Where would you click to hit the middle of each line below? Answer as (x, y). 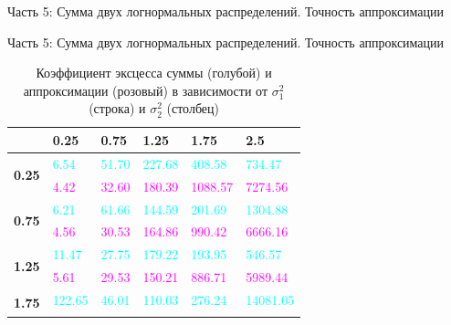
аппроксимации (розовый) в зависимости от (146, 90)
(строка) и (117, 108)
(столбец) (193, 108)
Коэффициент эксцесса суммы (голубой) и (154, 73)
